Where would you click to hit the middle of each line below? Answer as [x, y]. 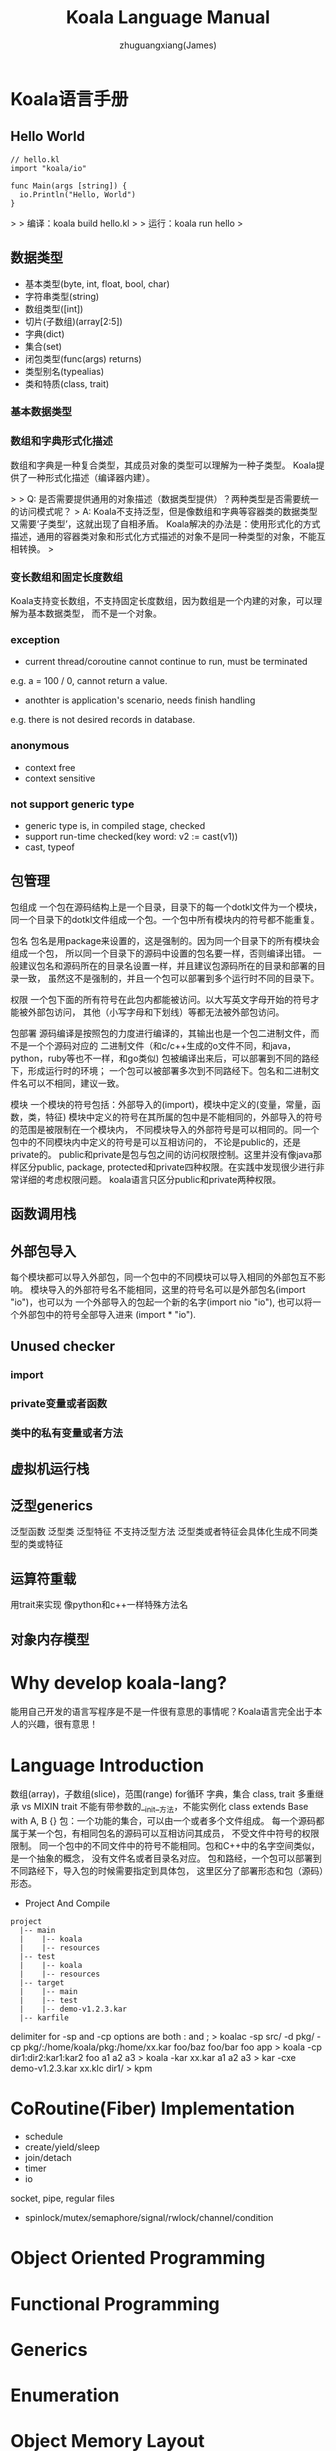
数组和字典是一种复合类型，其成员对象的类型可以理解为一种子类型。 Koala [163, 465]
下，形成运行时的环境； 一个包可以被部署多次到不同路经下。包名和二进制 [160, 1070]
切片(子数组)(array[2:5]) [73, 321]
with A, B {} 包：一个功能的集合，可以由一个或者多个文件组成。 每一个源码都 [167, 1821]
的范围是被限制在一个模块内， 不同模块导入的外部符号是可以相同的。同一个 [165, 1129]
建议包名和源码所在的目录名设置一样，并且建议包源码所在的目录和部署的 [167, 965]
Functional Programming [115, 2303]
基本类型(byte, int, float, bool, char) [97, 283]
